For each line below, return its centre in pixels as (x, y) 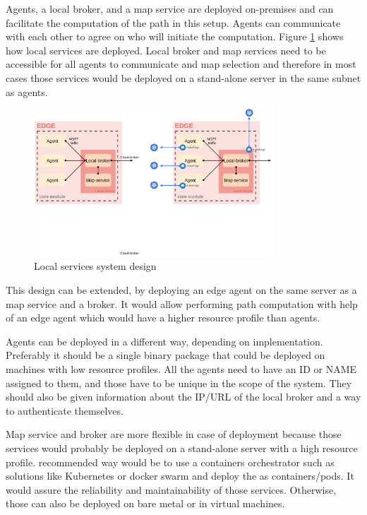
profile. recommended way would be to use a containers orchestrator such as (170, 462)
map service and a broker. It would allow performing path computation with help (182, 303)
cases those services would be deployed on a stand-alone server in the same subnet (183, 77)
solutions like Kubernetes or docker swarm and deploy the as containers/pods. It (180, 476)
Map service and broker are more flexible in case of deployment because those (174, 434)
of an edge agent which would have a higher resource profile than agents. (163, 318)
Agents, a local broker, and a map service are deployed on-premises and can (170, 8)
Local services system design (95, 266)
